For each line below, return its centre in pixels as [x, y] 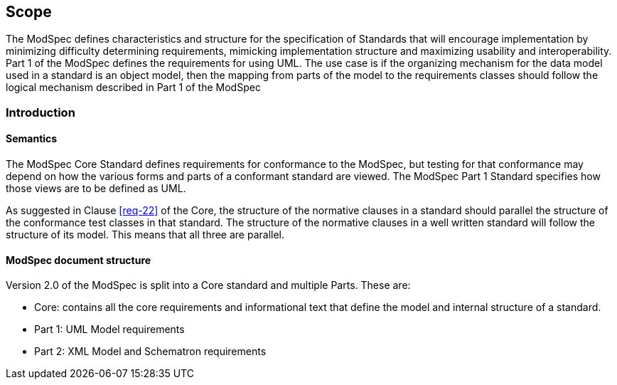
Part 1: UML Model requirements [109, 329]
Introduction [41, 112]
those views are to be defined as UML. [96, 189]
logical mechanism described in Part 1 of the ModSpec [133, 88]
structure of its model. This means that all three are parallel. [145, 235]
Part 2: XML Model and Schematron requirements [150, 352]
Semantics [32, 139]
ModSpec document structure [79, 260]
